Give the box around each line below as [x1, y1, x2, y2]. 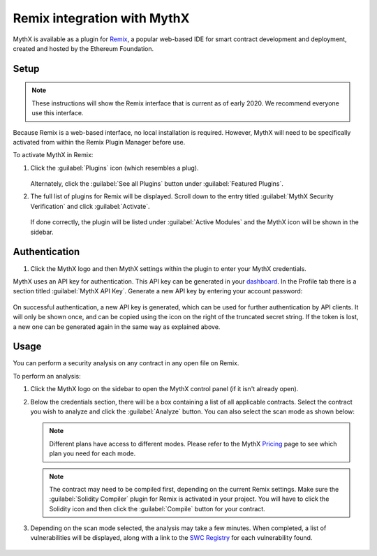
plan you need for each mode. [49, 449, 136, 458]
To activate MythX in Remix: [13, 151, 94, 159]
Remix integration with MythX [13, 10, 190, 26]
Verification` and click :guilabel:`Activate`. [30, 202, 150, 210]
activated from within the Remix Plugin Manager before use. [13, 138, 186, 146]
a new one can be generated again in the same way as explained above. [13, 322, 221, 331]
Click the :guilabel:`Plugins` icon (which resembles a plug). [30, 163, 199, 172]
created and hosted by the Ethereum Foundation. [13, 44, 154, 52]
